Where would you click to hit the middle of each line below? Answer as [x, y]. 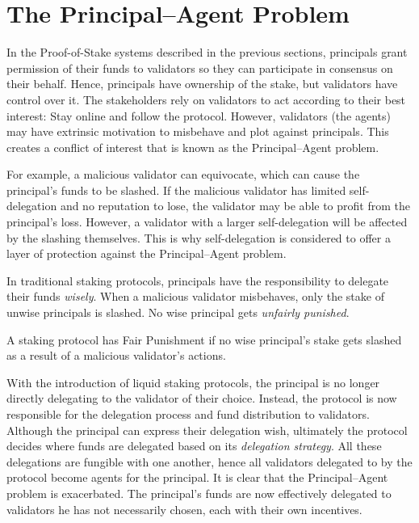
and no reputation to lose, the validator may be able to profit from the [235, 206]
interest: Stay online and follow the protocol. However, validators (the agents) [199, 115]
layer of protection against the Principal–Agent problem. [147, 253]
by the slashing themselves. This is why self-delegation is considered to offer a [199, 237]
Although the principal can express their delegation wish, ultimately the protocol [207, 430]
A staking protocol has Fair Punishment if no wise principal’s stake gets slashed [204, 339]
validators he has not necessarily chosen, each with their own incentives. [184, 509]
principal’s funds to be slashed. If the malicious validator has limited [176, 190]
